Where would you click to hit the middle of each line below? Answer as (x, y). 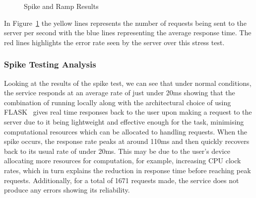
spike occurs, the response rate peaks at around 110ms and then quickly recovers (127, 141)
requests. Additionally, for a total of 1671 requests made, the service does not (122, 180)
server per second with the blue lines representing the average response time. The (128, 33)
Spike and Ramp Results (61, 6)
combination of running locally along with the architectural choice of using (118, 102)
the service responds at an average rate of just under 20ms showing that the (120, 93)
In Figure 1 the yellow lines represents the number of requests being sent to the (125, 23)
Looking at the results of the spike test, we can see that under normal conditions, (128, 83)
